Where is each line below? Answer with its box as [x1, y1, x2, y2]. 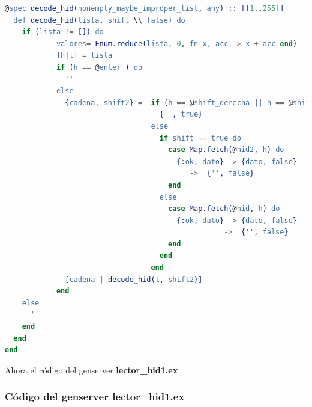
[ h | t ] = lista [56, 51, 113, 60]
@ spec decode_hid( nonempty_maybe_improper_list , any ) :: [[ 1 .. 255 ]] [5, 4, 284, 13]
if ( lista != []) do [22, 28, 104, 37]
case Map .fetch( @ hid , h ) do [168, 204, 280, 213]
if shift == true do [159, 133, 241, 142]
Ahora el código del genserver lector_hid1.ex [5, 363, 178, 376]
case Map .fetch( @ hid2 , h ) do [168, 145, 284, 155]
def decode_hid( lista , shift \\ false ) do [13, 16, 185, 25]
